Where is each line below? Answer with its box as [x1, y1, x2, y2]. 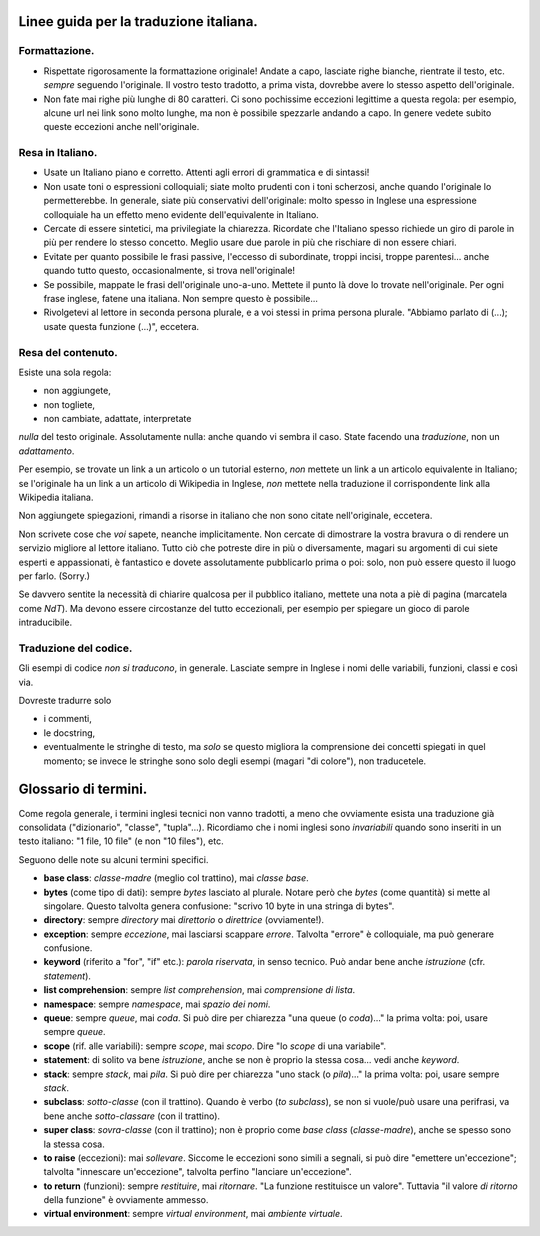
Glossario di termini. [18, 781, 148, 798]
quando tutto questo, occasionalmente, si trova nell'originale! [43, 265, 295, 277]
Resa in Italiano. [18, 146, 98, 160]
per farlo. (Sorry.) [18, 570, 90, 582]
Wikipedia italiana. [18, 491, 94, 504]
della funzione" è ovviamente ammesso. [43, 1194, 209, 1206]
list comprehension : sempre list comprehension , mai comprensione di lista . [43, 984, 356, 996]
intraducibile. [18, 616, 73, 629]
